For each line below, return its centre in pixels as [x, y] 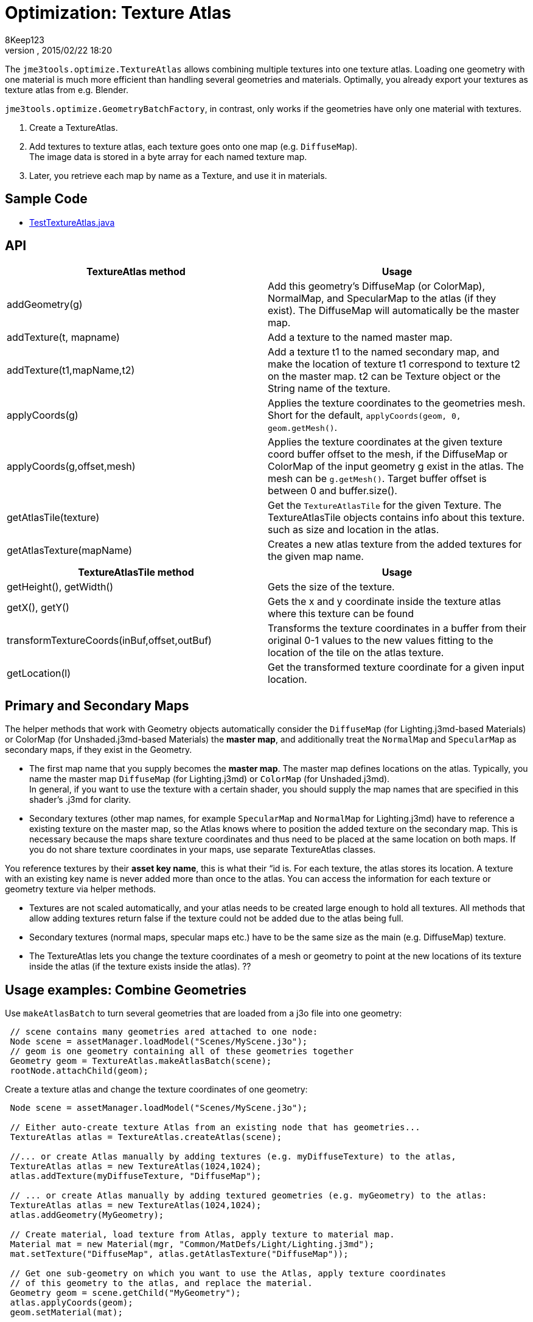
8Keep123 [25, 40]
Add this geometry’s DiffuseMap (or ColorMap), [377, 286]
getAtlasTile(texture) [53, 518]
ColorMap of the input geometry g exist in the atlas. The [396, 467]
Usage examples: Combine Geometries [126, 990]
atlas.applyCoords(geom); [71, 1303]
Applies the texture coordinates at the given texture [385, 442]
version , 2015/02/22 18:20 [58, 50]
